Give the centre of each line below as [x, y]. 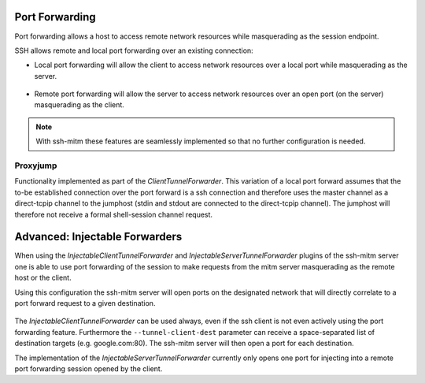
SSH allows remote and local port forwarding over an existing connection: [134, 50]
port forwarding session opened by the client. [89, 368]
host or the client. [43, 278]
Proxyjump [36, 165]
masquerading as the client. [79, 105]
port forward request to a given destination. [85, 303]
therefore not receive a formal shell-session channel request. [113, 214]
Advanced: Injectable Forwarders [98, 237]
